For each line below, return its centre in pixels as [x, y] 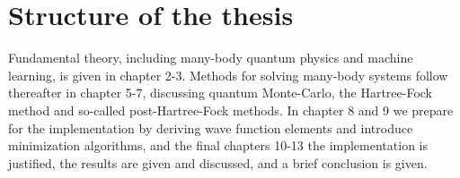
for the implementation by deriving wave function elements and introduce [211, 127]
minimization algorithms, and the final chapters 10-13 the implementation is [218, 145]
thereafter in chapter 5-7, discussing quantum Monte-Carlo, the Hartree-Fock [220, 93]
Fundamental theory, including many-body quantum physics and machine [211, 58]
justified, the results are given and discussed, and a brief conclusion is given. [218, 162]
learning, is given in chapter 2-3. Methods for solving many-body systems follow [228, 75]
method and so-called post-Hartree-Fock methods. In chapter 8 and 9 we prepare [231, 110]
